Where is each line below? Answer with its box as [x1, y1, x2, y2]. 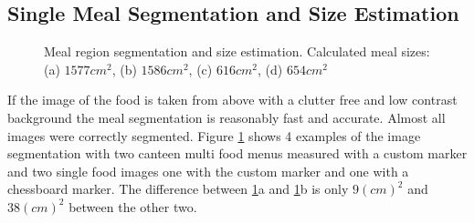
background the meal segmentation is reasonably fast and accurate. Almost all [7, 107, 446, 127]
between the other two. [68, 197, 197, 216]
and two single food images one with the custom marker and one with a [7, 161, 409, 180]
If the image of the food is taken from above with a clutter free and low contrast [7, 90, 458, 109]
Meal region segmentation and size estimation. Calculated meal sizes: [44, 42, 430, 61]
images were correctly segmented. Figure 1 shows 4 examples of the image [7, 126, 421, 145]
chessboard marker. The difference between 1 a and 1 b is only [7, 179, 349, 198]
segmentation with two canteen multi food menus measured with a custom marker [7, 144, 468, 163]
